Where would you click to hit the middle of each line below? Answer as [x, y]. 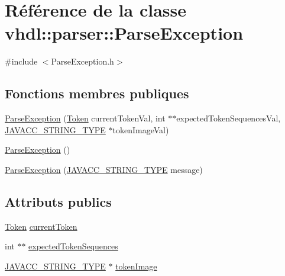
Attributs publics [58, 201]
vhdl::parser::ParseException [124, 33]
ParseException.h [82, 61]
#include [21, 61]
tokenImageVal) [141, 129]
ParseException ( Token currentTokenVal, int [85, 118]
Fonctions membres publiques [97, 93]
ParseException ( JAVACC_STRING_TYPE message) [104, 169]
